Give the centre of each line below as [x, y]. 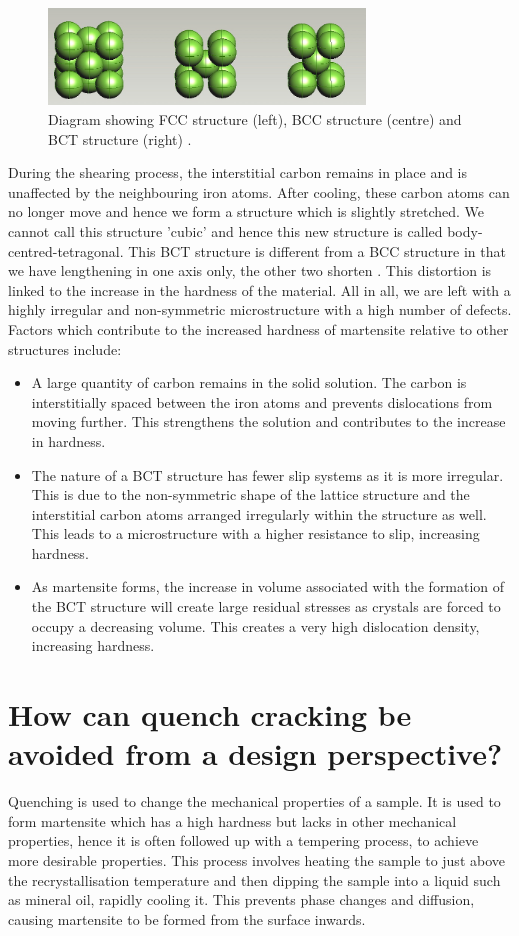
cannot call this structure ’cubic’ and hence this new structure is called [225, 230]
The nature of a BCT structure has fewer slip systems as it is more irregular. [267, 474]
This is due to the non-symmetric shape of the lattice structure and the [250, 494]
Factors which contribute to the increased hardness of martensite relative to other [258, 328]
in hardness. [68, 440]
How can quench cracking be [210, 714]
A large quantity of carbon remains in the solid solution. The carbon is [249, 382]
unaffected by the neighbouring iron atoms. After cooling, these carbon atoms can [259, 191]
